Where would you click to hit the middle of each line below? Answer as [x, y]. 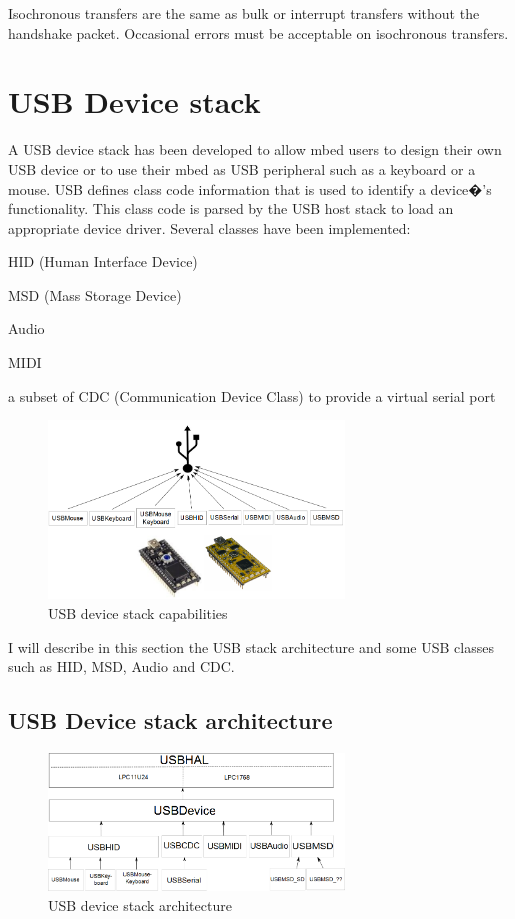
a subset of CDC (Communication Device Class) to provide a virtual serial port [252, 395]
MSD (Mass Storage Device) [95, 294]
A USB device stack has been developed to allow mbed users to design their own [255, 149]
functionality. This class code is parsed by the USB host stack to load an [231, 208]
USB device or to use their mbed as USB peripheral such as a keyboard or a [242, 168]
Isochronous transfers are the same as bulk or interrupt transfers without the [244, 13]
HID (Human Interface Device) [103, 261]
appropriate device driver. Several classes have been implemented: [209, 227]
